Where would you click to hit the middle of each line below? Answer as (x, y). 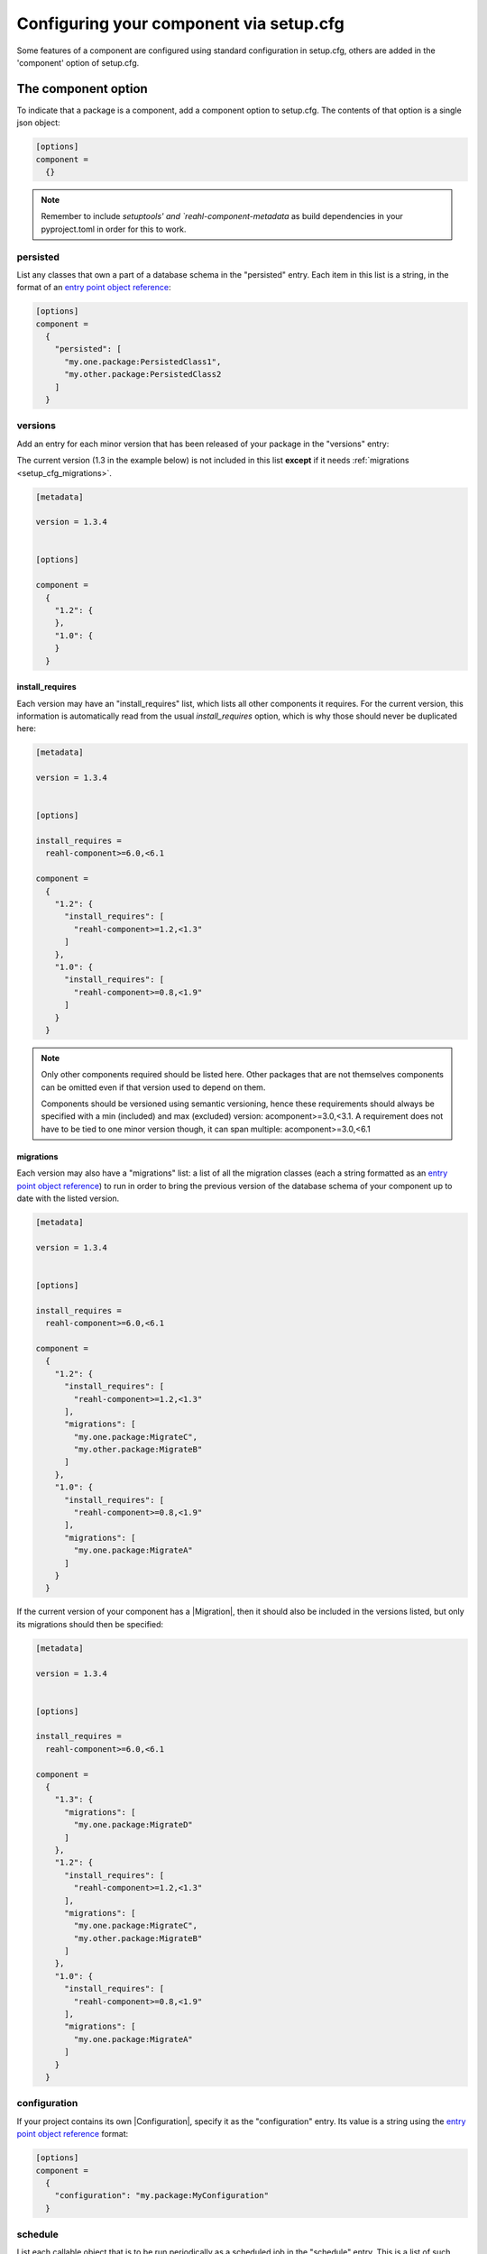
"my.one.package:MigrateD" (133, 1825)
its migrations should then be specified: (90, 1624)
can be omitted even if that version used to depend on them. (153, 1087)
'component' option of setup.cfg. (78, 62)
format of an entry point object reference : (94, 288)
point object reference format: (73, 2134)
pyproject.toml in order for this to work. (114, 229)
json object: (38, 123)
